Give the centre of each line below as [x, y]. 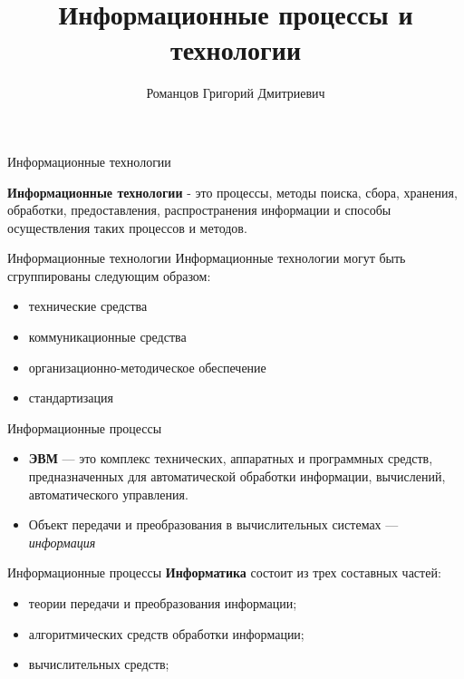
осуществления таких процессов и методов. [127, 227]
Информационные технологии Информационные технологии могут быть [207, 258]
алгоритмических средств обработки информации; [166, 633]
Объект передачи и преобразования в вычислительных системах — [213, 524]
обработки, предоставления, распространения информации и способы [199, 210]
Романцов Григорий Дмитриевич [236, 93]
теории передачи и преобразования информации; [163, 603]
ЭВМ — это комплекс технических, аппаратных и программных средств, [231, 458]
